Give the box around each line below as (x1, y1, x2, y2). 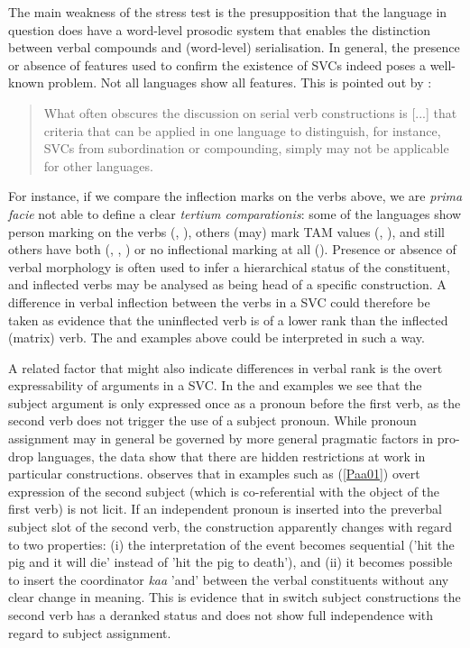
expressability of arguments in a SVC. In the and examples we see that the (8, 376, 422, 395)
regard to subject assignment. (8, 623, 171, 642)
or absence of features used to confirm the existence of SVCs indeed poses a (8, 55, 426, 74)
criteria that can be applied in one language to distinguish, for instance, (43, 121, 441, 140)
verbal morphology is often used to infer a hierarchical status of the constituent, (8, 257, 450, 276)
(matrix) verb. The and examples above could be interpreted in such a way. (8, 328, 425, 347)
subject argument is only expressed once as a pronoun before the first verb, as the (8, 393, 461, 412)
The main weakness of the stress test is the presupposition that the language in (8, 3, 447, 21)
